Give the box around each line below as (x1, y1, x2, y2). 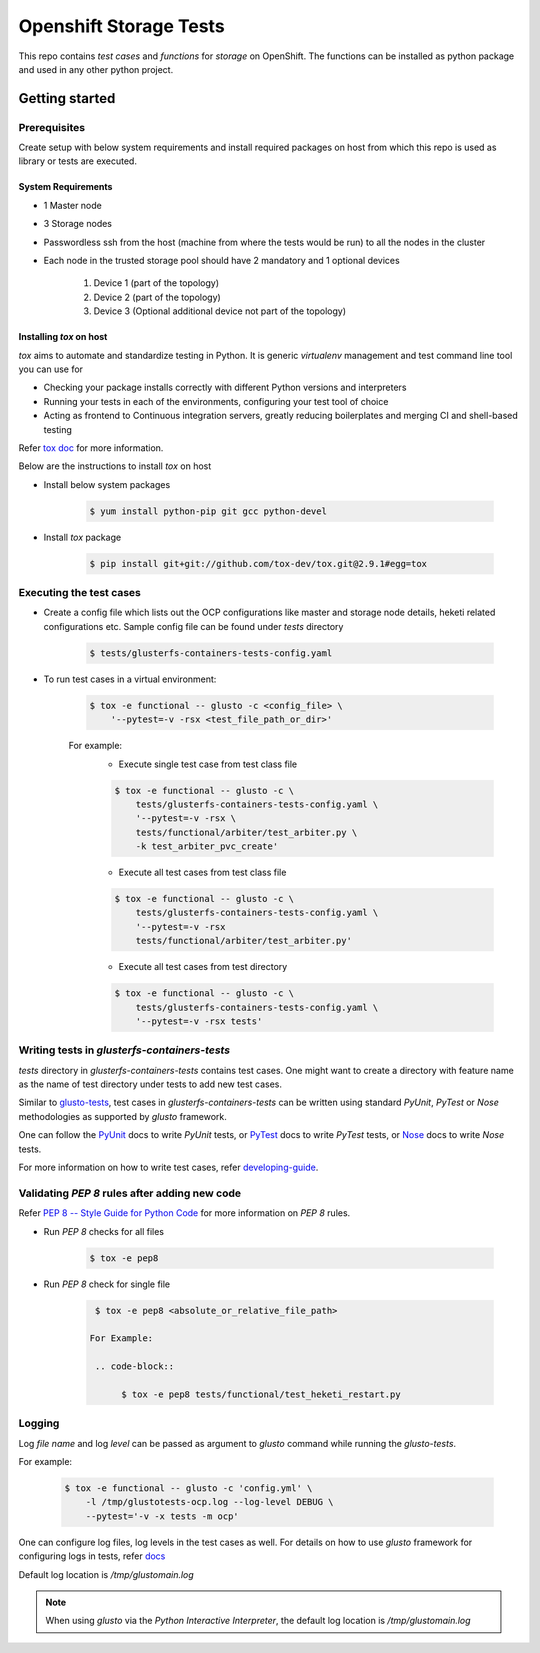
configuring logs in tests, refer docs (18, 1550, 166, 1562)
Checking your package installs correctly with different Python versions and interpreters (43, 381, 407, 394)
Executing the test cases (18, 586, 142, 600)
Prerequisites (18, 120, 85, 134)
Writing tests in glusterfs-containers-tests (18, 1043, 230, 1057)
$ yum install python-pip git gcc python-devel (89, 505, 327, 517)
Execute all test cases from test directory (118, 961, 288, 973)
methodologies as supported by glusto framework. (18, 1110, 227, 1122)
